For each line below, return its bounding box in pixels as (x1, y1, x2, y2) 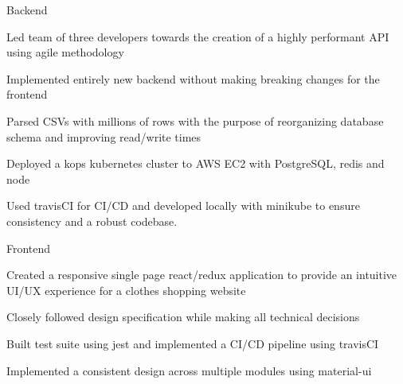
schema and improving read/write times (6, 128, 201, 145)
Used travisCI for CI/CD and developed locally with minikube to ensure (6, 197, 360, 214)
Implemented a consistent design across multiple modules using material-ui (6, 362, 372, 378)
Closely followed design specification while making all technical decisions (6, 308, 360, 325)
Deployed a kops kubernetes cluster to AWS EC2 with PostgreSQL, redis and (6, 155, 385, 172)
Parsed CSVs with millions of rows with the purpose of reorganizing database (6, 112, 384, 129)
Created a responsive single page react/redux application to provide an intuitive (6, 266, 397, 283)
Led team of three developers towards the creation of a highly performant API (6, 28, 389, 45)
